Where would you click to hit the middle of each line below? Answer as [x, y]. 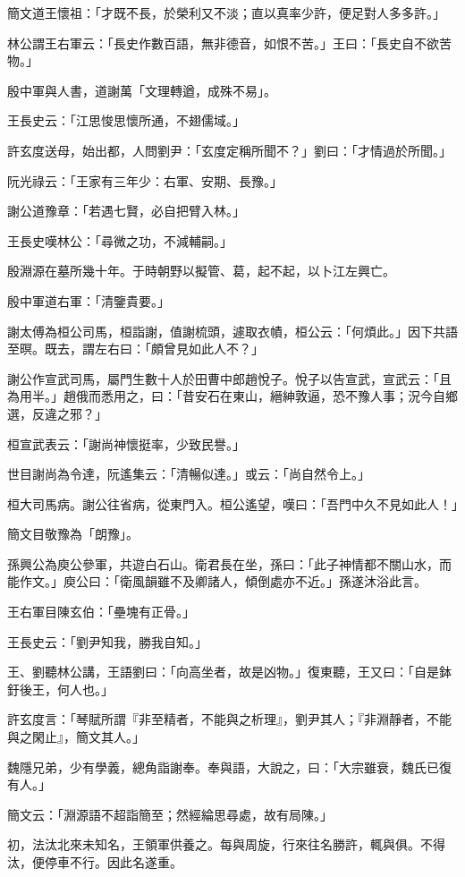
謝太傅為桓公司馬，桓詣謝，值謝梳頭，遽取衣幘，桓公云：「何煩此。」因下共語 [232, 331]
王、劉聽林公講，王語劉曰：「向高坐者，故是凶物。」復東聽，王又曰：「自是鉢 [229, 672]
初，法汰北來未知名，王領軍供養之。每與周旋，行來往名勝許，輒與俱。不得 [226, 844]
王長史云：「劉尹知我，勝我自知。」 [107, 641]
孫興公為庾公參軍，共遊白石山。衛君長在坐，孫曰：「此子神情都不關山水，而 [229, 563]
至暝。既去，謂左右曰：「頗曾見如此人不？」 [135, 349]
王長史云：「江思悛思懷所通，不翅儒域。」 [126, 120]
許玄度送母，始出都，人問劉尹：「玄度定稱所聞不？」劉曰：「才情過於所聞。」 [229, 150]
